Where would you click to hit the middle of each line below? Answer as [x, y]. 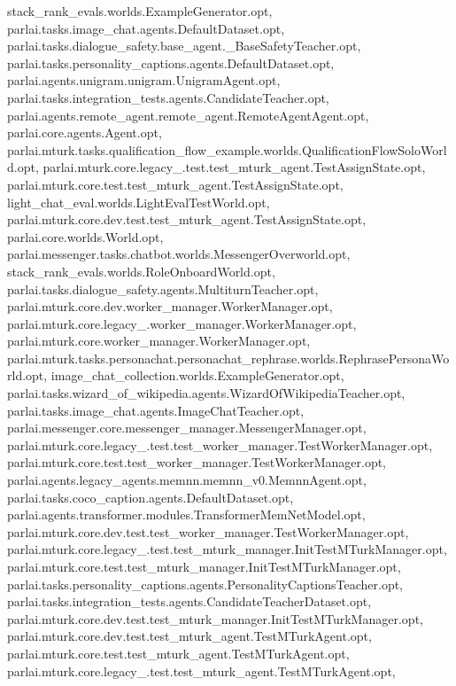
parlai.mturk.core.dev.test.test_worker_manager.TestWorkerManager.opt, [208, 531]
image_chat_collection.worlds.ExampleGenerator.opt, [197, 375]
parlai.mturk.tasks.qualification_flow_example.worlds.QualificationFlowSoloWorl [227, 149]
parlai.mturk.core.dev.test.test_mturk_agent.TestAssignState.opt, [187, 219]
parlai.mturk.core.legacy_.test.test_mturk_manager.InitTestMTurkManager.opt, [227, 549]
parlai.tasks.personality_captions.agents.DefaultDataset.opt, [171, 62]
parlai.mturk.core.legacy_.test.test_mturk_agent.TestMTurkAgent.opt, [201, 670]
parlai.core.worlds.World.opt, [85, 236]
